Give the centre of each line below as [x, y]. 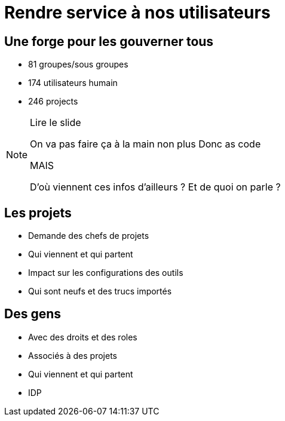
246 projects [53, 102]
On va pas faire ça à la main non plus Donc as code [145, 144]
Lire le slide [56, 123]
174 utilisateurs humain [73, 83]
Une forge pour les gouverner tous [109, 41]
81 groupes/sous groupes [78, 64]
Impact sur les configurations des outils [106, 273]
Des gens [33, 314]
